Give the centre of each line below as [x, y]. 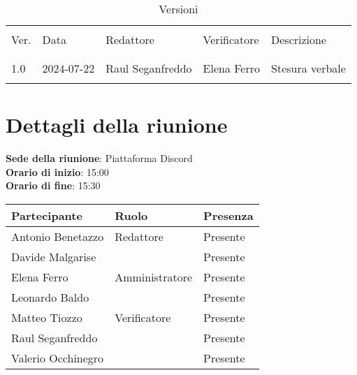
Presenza [228, 215]
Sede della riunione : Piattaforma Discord [99, 158]
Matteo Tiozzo [47, 317]
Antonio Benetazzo [58, 236]
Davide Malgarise [54, 256]
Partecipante [47, 215]
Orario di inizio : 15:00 [57, 171]
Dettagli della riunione [117, 125]
